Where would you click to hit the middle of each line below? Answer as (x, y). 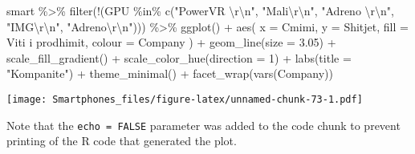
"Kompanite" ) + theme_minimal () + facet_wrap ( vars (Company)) (170, 73)
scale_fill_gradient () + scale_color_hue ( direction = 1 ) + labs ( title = (179, 57)
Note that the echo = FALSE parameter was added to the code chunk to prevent (203, 125)
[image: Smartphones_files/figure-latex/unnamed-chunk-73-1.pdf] (185, 99)
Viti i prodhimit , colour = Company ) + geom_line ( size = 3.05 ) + (171, 42)
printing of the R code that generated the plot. (122, 141)
